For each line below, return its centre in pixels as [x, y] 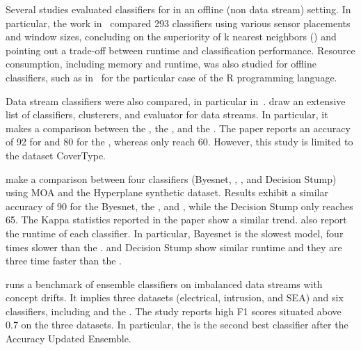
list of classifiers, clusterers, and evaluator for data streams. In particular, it [167, 114]
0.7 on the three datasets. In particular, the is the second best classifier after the [177, 325]
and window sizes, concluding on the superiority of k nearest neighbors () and [171, 37]
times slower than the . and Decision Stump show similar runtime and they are [174, 247]
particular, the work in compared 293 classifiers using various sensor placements [178, 23]
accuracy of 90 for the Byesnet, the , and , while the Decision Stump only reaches [179, 206]
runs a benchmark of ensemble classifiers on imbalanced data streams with [164, 284]
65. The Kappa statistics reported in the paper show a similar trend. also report [176, 220]
